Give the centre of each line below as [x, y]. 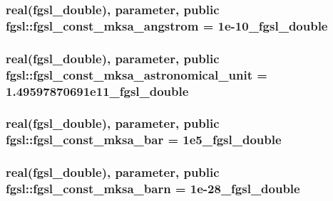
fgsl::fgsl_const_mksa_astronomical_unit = [137, 74]
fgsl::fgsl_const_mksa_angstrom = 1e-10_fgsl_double [167, 25]
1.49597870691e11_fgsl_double [97, 91]
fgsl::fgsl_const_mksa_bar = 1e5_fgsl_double [144, 140]
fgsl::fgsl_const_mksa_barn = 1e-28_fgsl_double [153, 189]
